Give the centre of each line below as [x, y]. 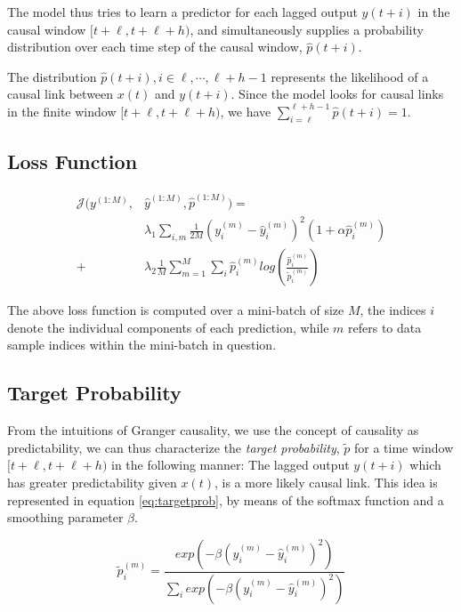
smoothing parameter [65, 517]
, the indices [393, 310]
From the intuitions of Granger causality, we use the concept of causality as [213, 430]
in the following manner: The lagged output [230, 465]
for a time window [404, 447]
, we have [246, 111]
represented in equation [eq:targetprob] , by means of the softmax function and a [226, 499]
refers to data [385, 327]
